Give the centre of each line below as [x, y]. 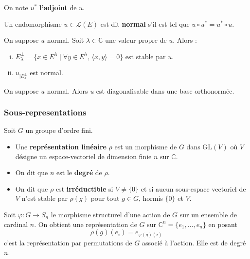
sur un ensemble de [208, 214]
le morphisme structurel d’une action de [110, 214]
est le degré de [79, 172]
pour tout [105, 198]
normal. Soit [65, 40]
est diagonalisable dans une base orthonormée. [165, 90]
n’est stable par [45, 198]
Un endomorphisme [33, 24]
